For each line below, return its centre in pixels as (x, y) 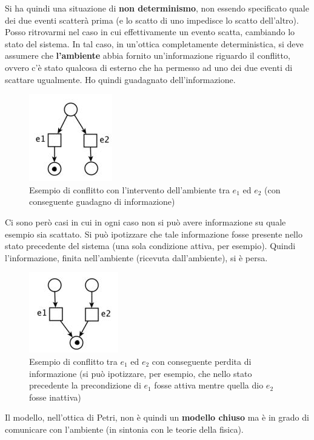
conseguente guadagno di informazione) (102, 202)
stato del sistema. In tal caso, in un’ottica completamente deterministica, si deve (154, 43)
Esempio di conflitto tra (73, 361)
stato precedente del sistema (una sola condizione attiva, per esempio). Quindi (150, 246)
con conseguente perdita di (202, 361)
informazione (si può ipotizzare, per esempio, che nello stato (141, 373)
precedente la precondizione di (85, 385)
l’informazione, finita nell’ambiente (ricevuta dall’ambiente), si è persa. (136, 257)
